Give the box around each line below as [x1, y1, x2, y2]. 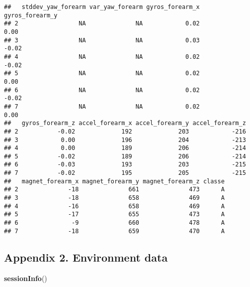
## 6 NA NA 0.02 [4, 86, 200, 94]
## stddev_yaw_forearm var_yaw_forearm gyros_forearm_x [4, 3, 200, 10]
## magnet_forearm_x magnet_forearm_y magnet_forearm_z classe [4, 177, 225, 185]
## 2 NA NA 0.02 [4, 20, 200, 27]
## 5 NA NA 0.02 [4, 70, 200, 77]
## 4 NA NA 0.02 [4, 53, 200, 60]
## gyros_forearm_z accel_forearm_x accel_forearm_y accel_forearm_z [4, 120, 246, 127]
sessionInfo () [4, 273, 47, 283]
